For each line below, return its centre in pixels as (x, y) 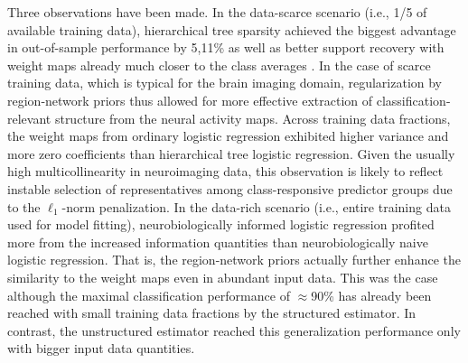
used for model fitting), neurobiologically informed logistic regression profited (221, 224)
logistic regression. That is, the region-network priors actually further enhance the (234, 260)
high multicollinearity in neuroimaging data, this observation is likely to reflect (225, 171)
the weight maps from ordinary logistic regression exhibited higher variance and (228, 136)
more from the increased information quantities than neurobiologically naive (218, 242)
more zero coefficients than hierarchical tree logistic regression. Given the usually (231, 153)
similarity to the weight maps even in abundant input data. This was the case (223, 277)
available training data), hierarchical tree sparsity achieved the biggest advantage (232, 29)
